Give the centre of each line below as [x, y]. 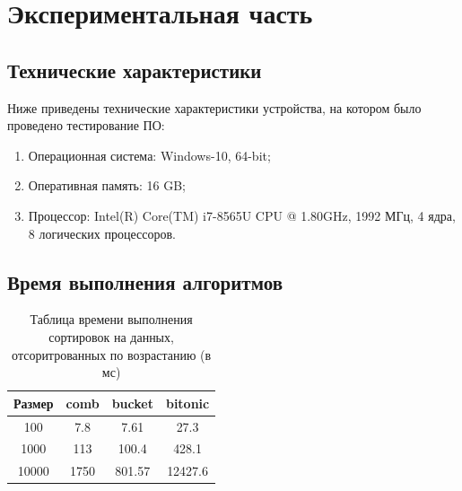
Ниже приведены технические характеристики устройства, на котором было [214, 107]
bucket [132, 403]
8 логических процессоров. [102, 233]
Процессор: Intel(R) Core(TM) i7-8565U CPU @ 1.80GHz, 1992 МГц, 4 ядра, [242, 215]
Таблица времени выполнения [111, 319]
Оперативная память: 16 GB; [107, 185]
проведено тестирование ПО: [86, 125]
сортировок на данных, [111, 336]
